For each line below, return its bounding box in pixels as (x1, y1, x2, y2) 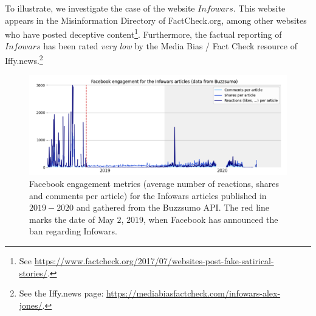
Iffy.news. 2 (5, 52, 43, 66)
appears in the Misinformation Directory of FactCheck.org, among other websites (5, 13, 307, 26)
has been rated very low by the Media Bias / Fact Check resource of (43, 40, 297, 52)
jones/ (19, 298, 43, 311)
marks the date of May (29, 212, 114, 225)
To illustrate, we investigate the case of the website (5, 2, 195, 14)
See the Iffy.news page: (19, 287, 104, 300)
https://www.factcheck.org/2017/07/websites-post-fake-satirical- (34, 254, 274, 267)
